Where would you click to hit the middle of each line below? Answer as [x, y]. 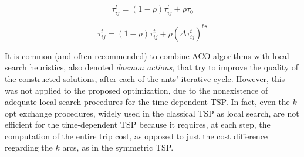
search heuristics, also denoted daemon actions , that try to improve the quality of [152, 67]
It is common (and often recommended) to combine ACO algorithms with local [147, 55]
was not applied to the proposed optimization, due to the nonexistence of [136, 90]
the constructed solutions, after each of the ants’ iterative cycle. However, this [145, 78]
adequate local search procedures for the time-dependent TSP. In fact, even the [147, 102]
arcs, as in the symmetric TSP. [118, 147]
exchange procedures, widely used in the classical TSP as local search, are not [159, 113]
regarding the [29, 147]
